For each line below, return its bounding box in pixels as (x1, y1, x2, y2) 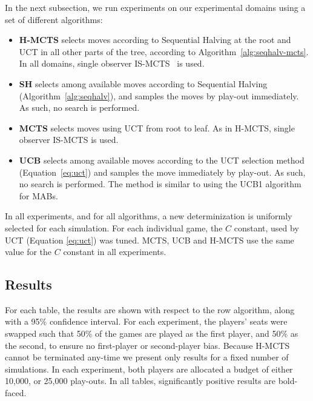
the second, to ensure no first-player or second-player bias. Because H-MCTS (5, 339, 290, 351)
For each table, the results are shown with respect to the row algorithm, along (5, 303, 295, 316)
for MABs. (19, 189, 58, 202)
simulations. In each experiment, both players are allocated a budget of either (5, 362, 293, 375)
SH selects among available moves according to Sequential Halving (19, 77, 268, 90)
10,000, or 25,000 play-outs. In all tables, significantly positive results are (5, 374, 276, 387)
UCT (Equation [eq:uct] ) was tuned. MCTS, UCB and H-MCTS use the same (5, 233, 294, 246)
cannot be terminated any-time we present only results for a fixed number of (5, 351, 289, 363)
